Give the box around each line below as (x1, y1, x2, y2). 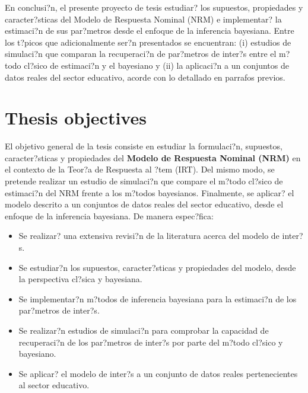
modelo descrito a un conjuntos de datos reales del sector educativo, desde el (5, 198, 284, 210)
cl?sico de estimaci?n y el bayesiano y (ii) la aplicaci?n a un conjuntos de (24, 59, 289, 71)
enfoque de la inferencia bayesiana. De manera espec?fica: (5, 209, 214, 222)
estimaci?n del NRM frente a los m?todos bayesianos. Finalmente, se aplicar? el (5, 186, 294, 199)
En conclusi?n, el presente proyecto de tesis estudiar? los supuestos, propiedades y (5, 1, 303, 13)
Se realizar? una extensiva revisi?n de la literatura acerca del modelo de (18, 229, 280, 242)
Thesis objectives (5, 106, 147, 130)
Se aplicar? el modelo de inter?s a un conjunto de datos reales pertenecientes (18, 367, 298, 379)
